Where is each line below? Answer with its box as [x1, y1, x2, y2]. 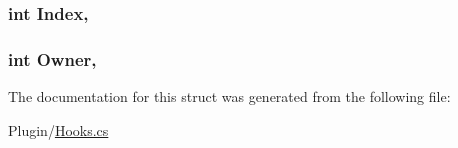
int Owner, [8, 46, 97, 71]
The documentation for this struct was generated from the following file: [8, 86, 451, 107]
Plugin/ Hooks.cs [8, 119, 109, 140]
